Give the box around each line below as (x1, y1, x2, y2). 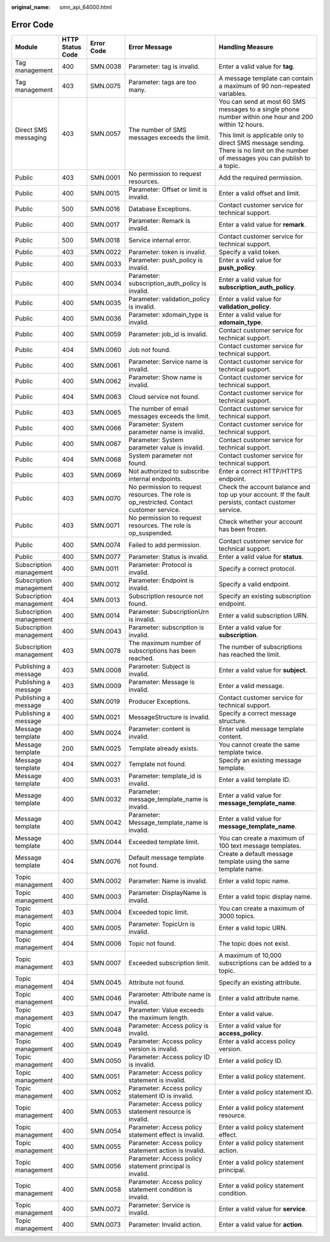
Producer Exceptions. (128, 697, 191, 706)
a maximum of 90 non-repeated (218, 81, 310, 90)
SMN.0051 (90, 1072, 120, 1081)
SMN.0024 (90, 728, 122, 737)
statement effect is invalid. (128, 1130, 205, 1139)
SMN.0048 (90, 1025, 122, 1034)
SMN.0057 (90, 129, 122, 137)
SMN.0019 (90, 697, 120, 706)
